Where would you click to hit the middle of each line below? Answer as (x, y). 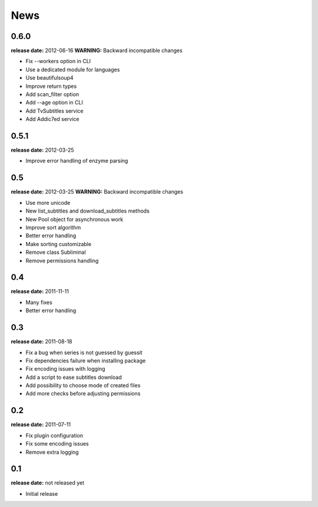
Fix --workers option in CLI (58, 61)
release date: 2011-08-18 (42, 342)
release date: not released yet (48, 483)
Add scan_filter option (52, 94)
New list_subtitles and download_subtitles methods (87, 211)
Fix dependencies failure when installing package (86, 361)
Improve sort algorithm (53, 227)
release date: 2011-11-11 (40, 292)
